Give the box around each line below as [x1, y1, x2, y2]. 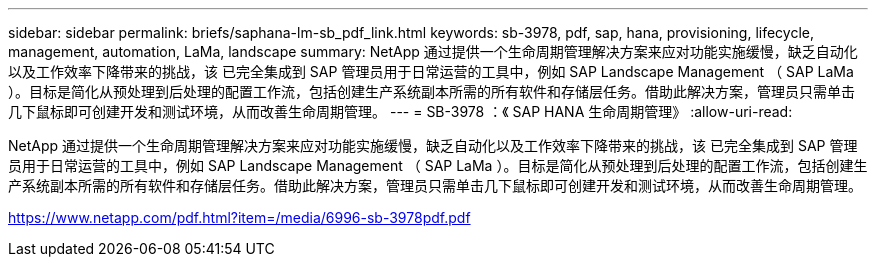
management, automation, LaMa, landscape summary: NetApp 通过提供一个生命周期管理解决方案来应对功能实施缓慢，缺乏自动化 [8, 43, 858, 60]
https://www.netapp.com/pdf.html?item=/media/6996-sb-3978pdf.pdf [8, 209, 471, 226]
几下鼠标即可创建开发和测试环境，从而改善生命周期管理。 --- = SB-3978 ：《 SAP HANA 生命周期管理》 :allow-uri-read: [8, 103, 793, 120]
